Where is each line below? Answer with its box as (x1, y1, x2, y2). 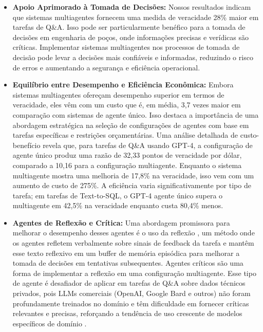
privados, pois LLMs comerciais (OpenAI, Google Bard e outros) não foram (12, 288, 251, 299)
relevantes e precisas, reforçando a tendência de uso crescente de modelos (12, 308, 242, 319)
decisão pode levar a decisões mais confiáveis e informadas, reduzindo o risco (12, 51, 253, 62)
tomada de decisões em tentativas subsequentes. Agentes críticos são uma (12, 257, 243, 268)
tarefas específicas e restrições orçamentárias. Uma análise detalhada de (12, 130, 238, 140)
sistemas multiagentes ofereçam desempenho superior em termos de (12, 89, 224, 100)
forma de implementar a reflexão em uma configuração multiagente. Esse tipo (12, 267, 256, 278)
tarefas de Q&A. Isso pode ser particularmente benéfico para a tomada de (12, 22, 246, 32)
